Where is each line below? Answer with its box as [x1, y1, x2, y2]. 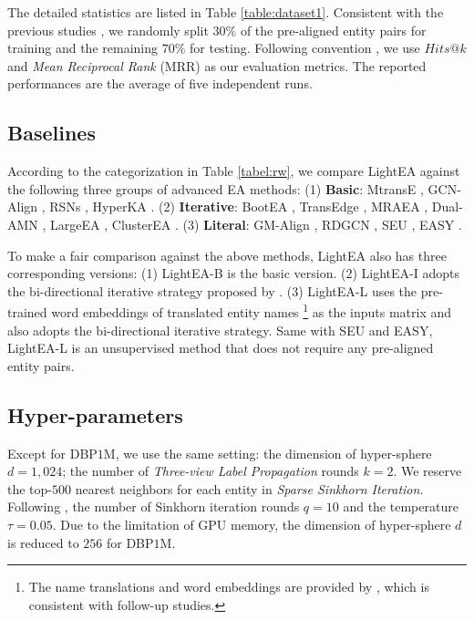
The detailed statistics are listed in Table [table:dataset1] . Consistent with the [7, 3, 444, 21]
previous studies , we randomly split [7, 20, 209, 39]
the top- [7, 479, 52, 498]
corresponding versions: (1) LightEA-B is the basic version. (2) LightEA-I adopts [7, 263, 459, 283]
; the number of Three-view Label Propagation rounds [62, 461, 359, 480]
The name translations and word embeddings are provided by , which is [28, 577, 429, 596]
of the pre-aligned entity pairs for [240, 20, 427, 39]
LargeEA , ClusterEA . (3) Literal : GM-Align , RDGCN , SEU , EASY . [50, 214, 462, 233]
